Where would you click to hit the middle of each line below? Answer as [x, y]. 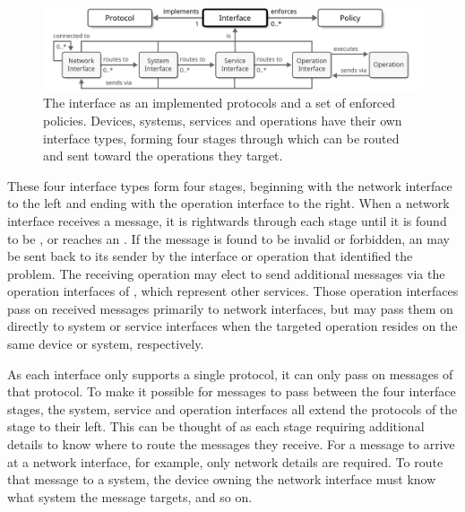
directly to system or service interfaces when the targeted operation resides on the [232, 326]
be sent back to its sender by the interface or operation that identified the [210, 256]
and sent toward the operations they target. [163, 156]
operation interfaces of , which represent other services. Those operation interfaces [233, 291]
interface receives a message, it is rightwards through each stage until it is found [227, 220]
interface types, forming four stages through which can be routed [221, 138]
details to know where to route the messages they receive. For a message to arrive [231, 444]
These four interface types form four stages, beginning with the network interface [230, 185]
